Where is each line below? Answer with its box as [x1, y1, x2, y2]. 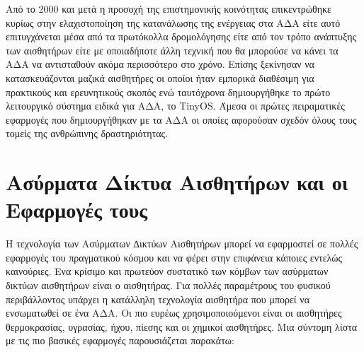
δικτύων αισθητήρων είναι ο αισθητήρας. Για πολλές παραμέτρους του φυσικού [6, 278, 331, 293]
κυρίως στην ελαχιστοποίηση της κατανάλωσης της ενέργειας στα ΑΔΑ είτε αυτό [6, 15, 341, 30]
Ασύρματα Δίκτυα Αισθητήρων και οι [6, 168, 348, 196]
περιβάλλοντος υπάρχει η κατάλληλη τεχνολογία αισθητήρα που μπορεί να [6, 291, 309, 306]
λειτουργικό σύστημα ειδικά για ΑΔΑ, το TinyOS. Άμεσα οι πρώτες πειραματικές [6, 98, 345, 113]
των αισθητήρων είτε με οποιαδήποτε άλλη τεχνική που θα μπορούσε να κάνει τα [6, 42, 339, 57]
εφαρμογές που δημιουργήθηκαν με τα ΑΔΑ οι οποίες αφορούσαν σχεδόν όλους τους [6, 112, 357, 127]
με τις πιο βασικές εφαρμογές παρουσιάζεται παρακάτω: [6, 333, 234, 348]
